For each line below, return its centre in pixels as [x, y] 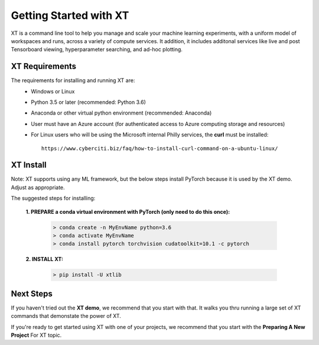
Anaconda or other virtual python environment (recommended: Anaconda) [121, 113]
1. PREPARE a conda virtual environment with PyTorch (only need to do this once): [128, 211]
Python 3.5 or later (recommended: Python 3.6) [88, 102]
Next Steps [32, 293]
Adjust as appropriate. [38, 187]
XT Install [29, 165]
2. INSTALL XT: [44, 259]
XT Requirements [44, 66]
